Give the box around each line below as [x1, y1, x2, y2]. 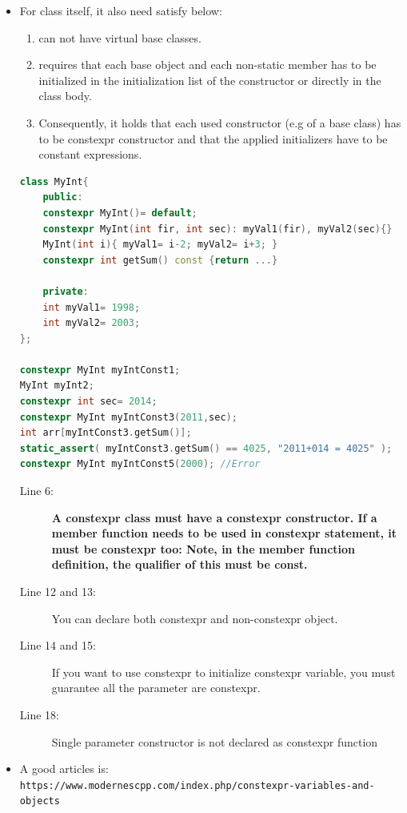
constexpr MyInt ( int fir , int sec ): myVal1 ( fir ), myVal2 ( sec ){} [42, 223, 393, 235]
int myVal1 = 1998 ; [42, 301, 141, 313]
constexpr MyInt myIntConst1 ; [19, 364, 181, 376]
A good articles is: [19, 760, 109, 777]
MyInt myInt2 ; [19, 380, 94, 392]
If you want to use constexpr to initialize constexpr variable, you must [51, 663, 396, 680]
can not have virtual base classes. [38, 29, 202, 46]
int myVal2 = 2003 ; [42, 317, 141, 329]
